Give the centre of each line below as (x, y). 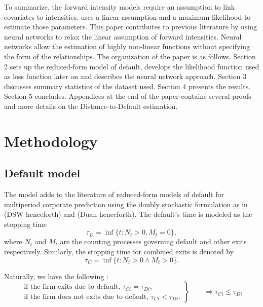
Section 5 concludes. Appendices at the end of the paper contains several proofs (128, 96)
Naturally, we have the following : (56, 276)
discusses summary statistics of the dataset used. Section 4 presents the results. (127, 86)
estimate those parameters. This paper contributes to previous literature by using (130, 27)
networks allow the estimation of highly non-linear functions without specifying (127, 46)
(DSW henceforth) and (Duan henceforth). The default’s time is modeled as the (128, 214)
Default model (42, 173)
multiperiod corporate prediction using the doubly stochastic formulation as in (126, 204)
